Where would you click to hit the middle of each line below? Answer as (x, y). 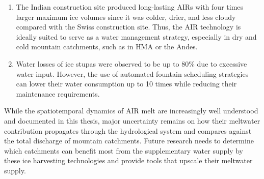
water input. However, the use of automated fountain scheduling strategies (132, 73)
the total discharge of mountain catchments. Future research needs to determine (129, 141)
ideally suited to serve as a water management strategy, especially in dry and (136, 36)
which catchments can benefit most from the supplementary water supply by (124, 150)
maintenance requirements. (58, 93)
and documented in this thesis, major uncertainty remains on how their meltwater (132, 120)
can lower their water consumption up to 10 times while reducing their (126, 84)
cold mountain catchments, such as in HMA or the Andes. (107, 47)
